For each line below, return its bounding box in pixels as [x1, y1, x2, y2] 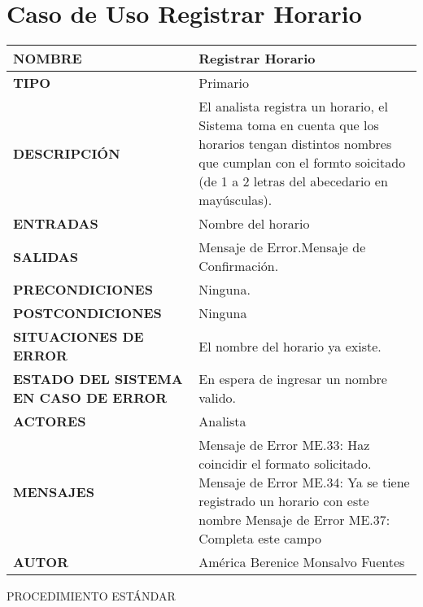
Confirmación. [198, 256, 279, 276]
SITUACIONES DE [13, 327, 144, 347]
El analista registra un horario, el [198, 97, 388, 116]
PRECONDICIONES [13, 280, 153, 299]
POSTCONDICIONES [13, 303, 162, 323]
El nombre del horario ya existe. [198, 336, 382, 356]
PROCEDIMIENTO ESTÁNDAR [7, 587, 176, 605]
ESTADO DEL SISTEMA [13, 369, 183, 389]
